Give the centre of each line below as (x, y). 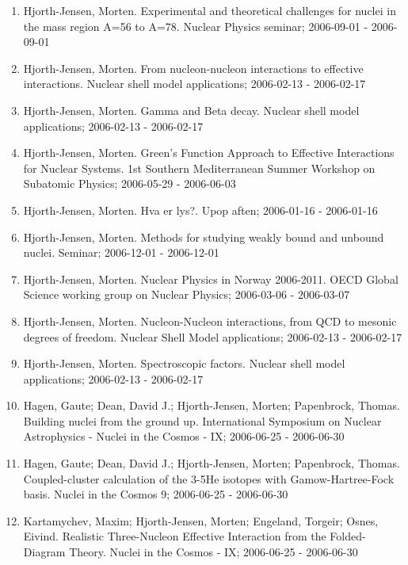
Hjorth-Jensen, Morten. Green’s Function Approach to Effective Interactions (209, 153)
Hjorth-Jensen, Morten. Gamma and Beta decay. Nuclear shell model (191, 110)
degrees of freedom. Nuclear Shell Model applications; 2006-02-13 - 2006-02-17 (213, 336)
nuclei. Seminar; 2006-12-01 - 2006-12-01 (121, 252)
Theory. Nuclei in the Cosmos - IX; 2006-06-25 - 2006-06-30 (214, 552)
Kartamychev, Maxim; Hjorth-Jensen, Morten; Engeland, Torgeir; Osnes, (201, 520)
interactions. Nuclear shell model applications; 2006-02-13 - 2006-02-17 (194, 84)
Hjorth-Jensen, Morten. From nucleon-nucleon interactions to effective (193, 68)
